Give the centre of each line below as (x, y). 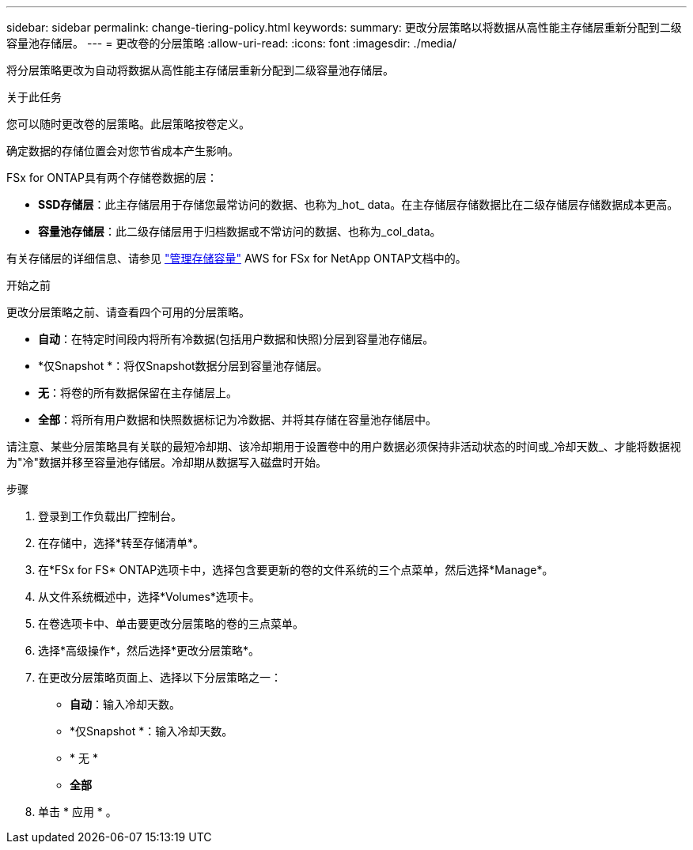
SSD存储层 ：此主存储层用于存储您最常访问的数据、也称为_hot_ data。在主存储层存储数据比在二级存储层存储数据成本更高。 (358, 204)
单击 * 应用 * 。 (78, 812)
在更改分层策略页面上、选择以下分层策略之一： (160, 677)
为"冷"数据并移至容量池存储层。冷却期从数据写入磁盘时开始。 (167, 462)
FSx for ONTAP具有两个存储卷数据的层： (112, 178)
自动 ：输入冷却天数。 (125, 704)
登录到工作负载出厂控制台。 (110, 516)
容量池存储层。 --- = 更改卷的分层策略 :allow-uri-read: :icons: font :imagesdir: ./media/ (231, 43)
